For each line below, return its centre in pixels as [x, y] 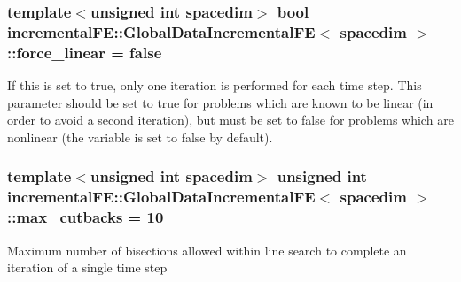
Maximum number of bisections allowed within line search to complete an [207, 250]
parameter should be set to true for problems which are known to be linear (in [220, 102]
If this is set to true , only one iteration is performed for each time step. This [215, 85]
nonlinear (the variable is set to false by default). [140, 137]
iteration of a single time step [87, 267]
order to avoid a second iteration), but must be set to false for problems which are [230, 120]
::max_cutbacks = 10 [86, 217]
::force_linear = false [85, 52]
